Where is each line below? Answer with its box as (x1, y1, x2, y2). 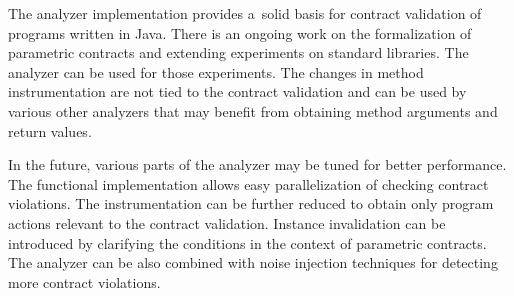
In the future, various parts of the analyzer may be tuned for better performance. (8, 154, 507, 175)
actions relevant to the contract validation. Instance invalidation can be (8, 212, 446, 233)
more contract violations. (8, 271, 161, 292)
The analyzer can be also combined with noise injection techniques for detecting (8, 252, 498, 273)
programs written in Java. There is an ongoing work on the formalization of (8, 22, 472, 43)
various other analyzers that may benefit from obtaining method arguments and (8, 100, 498, 121)
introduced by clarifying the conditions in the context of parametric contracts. (8, 232, 487, 253)
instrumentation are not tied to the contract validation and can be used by (8, 81, 467, 102)
